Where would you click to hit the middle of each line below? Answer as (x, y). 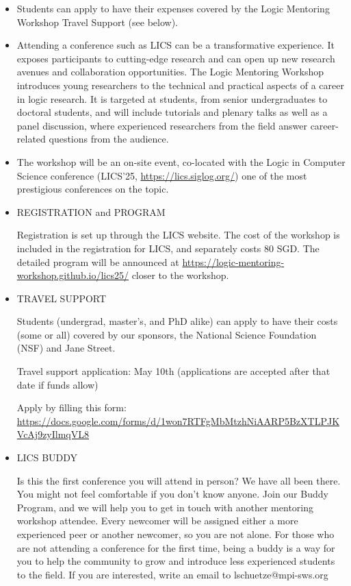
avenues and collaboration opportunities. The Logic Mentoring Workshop (170, 72)
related (31, 139)
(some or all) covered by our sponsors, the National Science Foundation (167, 334)
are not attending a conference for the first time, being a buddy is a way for (176, 547)
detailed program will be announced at (98, 261)
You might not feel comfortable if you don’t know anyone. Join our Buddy (172, 494)
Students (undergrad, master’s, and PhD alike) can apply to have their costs (177, 321)
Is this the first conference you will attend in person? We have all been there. (179, 480)
